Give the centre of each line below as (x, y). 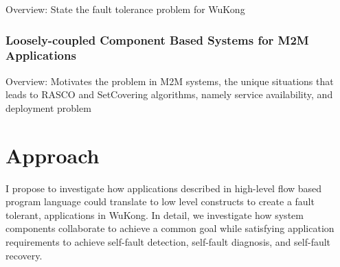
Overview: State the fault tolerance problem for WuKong (125, 9)
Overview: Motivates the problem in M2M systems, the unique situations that (170, 81)
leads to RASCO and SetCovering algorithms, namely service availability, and (169, 94)
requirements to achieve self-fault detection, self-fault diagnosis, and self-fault (168, 242)
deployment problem (48, 107)
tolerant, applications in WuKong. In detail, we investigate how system (155, 214)
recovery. (24, 255)
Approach (53, 155)
